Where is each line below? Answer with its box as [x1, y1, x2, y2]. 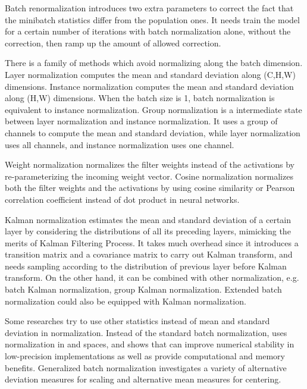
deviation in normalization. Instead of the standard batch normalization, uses [5, 326, 287, 338]
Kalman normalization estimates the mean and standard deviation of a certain [5, 213, 292, 225]
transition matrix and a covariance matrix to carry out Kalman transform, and [5, 248, 293, 261]
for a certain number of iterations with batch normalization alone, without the [5, 25, 291, 37]
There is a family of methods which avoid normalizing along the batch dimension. [5, 57, 303, 69]
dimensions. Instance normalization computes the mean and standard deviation [5, 80, 294, 92]
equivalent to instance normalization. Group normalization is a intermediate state [5, 103, 302, 115]
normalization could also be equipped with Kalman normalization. [5, 294, 246, 307]
